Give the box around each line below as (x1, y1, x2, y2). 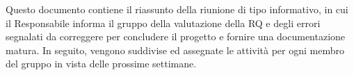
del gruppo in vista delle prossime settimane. (6, 56, 197, 71)
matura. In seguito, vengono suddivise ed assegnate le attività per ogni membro (6, 42, 344, 57)
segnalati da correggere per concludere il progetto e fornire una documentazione (6, 29, 346, 44)
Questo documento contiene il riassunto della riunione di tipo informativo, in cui (6, 2, 348, 16)
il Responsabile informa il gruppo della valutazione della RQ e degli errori (6, 15, 321, 30)
